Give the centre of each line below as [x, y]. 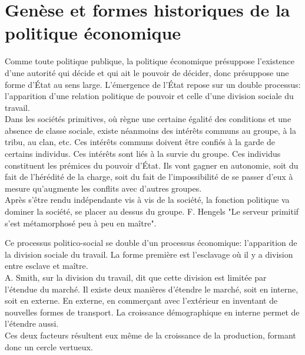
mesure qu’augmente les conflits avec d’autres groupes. [103, 188]
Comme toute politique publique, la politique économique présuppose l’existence [150, 61]
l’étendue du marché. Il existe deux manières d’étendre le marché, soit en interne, [152, 289]
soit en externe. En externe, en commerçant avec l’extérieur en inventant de [141, 300]
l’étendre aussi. [32, 323]
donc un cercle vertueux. [49, 346]
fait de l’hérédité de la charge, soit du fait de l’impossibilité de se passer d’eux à [149, 177]
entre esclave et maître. [47, 266]
